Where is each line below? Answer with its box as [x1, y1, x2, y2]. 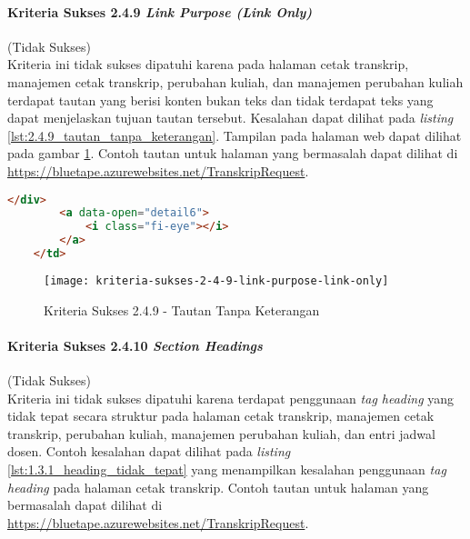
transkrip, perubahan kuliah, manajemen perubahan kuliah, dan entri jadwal [7, 424, 435, 443]
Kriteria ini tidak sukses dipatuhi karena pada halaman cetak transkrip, [7, 55, 409, 74]
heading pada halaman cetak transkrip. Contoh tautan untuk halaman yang [7, 477, 429, 496]
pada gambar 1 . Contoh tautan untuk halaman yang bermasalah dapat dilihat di [7, 144, 458, 163]
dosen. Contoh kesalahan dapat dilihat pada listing [7, 442, 291, 461]
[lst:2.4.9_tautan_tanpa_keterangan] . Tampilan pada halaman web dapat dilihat [7, 125, 462, 145]
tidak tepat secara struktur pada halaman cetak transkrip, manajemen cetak [7, 406, 435, 425]
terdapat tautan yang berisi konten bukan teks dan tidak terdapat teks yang [7, 90, 434, 109]
